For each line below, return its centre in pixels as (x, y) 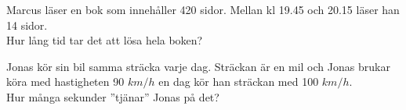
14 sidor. (27, 25)
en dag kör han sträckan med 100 (239, 82)
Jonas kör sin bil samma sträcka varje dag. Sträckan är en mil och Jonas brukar (198, 66)
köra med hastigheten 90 (65, 82)
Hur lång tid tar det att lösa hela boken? (105, 40)
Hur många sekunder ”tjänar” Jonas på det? (113, 96)
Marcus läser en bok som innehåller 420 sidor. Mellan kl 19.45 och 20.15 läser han (203, 9)
